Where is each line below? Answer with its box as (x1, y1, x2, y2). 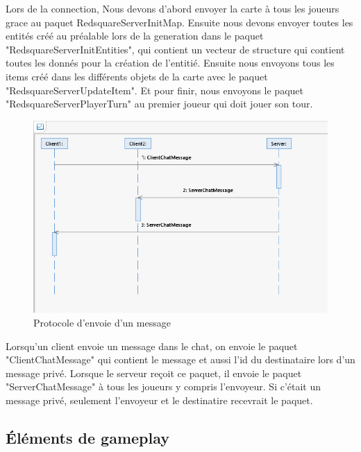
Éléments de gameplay (6, 427, 169, 449)
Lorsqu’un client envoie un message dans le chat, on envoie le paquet (6, 338, 298, 353)
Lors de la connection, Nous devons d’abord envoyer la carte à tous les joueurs (6, 1, 339, 15)
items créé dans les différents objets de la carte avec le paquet (6, 69, 268, 83)
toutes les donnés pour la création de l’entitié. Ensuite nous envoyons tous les (6, 55, 335, 70)
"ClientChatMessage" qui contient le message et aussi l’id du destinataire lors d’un (6, 352, 355, 367)
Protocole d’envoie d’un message (33, 315, 171, 330)
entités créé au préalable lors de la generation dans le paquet (6, 28, 264, 43)
